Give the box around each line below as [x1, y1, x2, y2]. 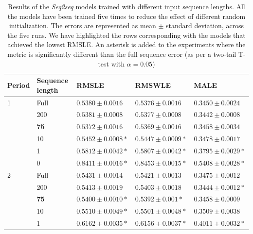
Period [7, 80, 30, 90]
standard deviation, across [165, 20, 244, 31]
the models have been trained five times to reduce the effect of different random [7, 11, 246, 21]
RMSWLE [135, 80, 171, 90]
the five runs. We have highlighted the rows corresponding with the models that [7, 30, 246, 40]
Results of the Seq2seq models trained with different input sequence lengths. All [8, 1, 245, 11]
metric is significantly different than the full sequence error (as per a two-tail [7, 49, 236, 59]
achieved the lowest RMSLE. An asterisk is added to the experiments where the [7, 39, 246, 50]
